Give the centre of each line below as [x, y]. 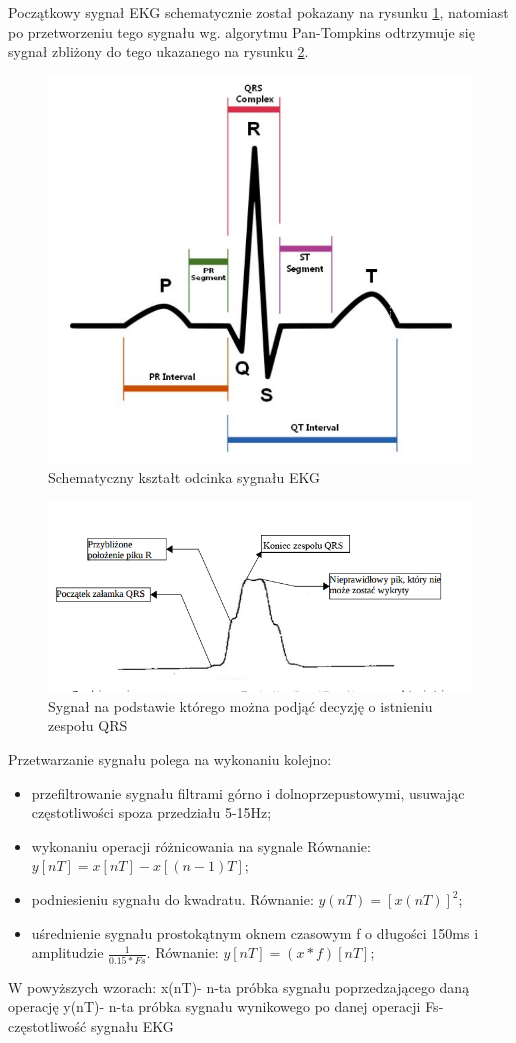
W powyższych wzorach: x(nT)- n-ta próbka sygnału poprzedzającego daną [239, 986]
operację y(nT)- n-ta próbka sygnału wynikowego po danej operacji [214, 1006]
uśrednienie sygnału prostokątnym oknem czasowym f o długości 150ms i [255, 932]
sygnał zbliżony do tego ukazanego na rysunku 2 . [158, 51]
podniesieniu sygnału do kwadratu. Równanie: [172, 899]
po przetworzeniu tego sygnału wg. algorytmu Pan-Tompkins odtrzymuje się [241, 31]
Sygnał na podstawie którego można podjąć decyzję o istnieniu [240, 705]
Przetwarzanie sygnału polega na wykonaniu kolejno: [170, 759]
